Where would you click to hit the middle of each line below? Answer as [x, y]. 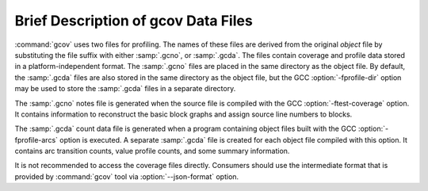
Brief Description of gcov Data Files [134, 21]
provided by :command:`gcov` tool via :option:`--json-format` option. [127, 176]
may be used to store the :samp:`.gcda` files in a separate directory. [125, 89]
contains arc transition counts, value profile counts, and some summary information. [152, 151]
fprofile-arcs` [36, 139]
